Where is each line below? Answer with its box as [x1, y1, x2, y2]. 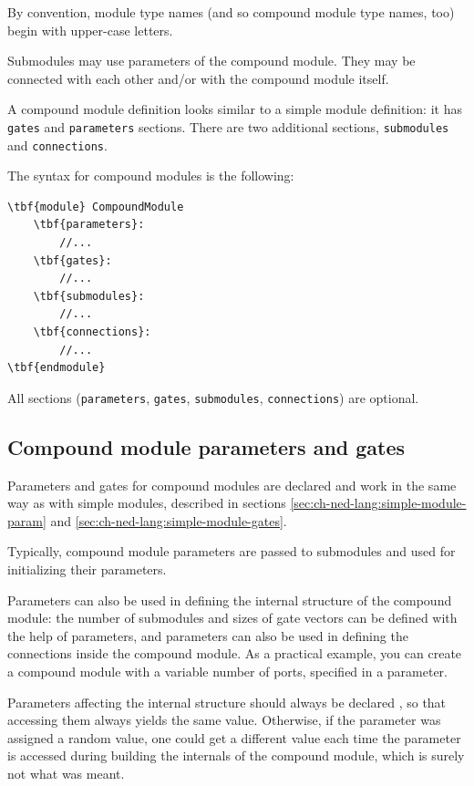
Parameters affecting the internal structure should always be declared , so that [7, 692, 447, 711]
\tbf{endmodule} [7, 361, 106, 375]
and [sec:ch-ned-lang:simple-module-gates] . [50, 511, 287, 530]
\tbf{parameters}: [33, 218, 145, 232]
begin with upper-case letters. [7, 20, 173, 39]
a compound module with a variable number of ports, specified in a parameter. [7, 662, 448, 681]
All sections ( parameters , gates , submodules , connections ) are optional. [7, 388, 419, 407]
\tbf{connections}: [33, 326, 151, 339]
